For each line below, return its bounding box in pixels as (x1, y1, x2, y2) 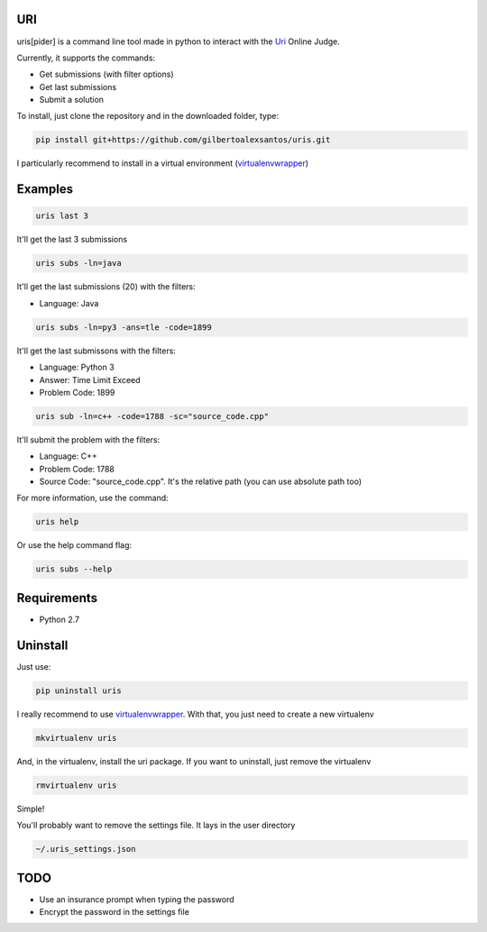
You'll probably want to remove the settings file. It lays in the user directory (16, 820, 296, 831)
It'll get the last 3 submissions (16, 234, 128, 245)
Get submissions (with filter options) (39, 69, 175, 80)
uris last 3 (35, 211, 89, 221)
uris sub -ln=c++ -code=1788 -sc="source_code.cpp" (35, 411, 270, 421)
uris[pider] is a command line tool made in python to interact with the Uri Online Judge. (16, 36, 340, 47)
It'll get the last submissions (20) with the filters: (16, 281, 196, 292)
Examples (16, 181, 74, 197)
